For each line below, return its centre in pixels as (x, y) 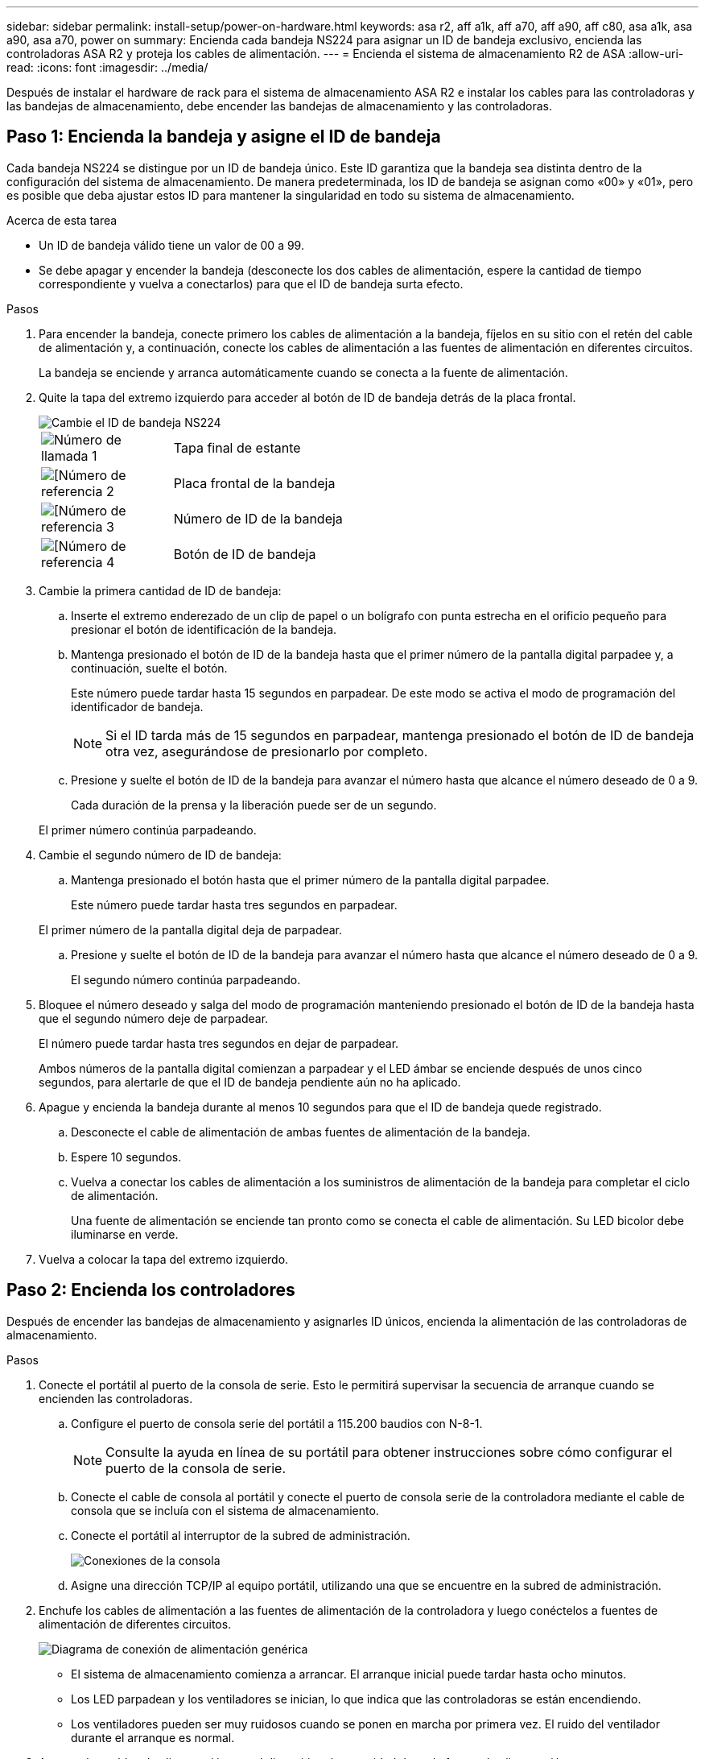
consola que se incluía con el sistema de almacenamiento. (225, 1510)
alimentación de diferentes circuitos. (135, 1624)
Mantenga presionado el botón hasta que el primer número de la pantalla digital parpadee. (310, 879)
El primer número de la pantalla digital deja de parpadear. (191, 929)
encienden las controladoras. (116, 1398)
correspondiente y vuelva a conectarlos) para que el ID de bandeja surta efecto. (251, 284)
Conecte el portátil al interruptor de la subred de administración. (241, 1535)
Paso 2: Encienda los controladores (151, 1290)
